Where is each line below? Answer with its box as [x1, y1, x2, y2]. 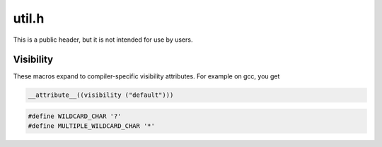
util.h [13, 11, 45, 26]
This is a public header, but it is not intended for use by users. [13, 35, 193, 44]
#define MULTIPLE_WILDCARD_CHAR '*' [28, 122, 156, 130]
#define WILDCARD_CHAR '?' [28, 112, 122, 120]
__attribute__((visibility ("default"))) [28, 91, 174, 99]
